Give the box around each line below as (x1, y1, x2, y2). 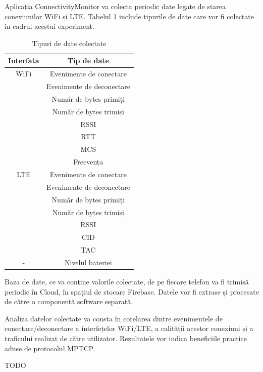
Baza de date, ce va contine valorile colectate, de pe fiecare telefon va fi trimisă (5, 276, 249, 286)
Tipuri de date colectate (32, 37, 107, 48)
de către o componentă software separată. (5, 296, 133, 307)
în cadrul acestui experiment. (5, 21, 94, 31)
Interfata (8, 55, 39, 66)
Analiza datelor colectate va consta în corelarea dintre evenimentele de (5, 313, 223, 323)
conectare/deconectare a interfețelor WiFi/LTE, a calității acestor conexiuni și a (5, 323, 253, 334)
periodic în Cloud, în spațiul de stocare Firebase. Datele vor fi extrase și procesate (5, 286, 259, 297)
